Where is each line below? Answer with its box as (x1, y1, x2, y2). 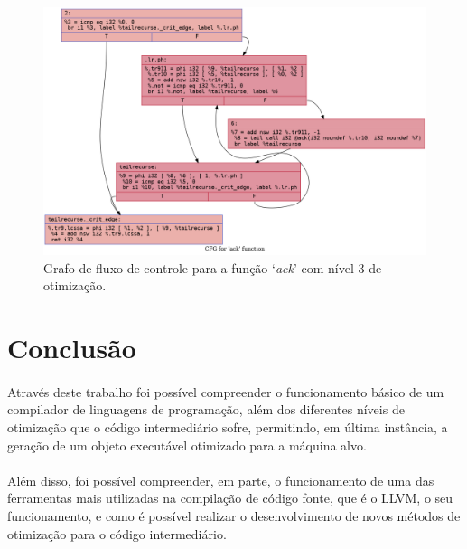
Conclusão (7, 329, 136, 366)
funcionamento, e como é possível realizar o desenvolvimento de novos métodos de (7, 506, 461, 525)
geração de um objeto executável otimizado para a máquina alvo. (7, 435, 367, 454)
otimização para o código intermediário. (7, 524, 227, 543)
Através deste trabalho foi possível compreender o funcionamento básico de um (7, 382, 444, 401)
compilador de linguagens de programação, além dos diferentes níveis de (7, 400, 405, 419)
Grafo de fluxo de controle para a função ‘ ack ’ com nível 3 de (43, 258, 382, 277)
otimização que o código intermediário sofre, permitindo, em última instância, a (7, 418, 448, 437)
